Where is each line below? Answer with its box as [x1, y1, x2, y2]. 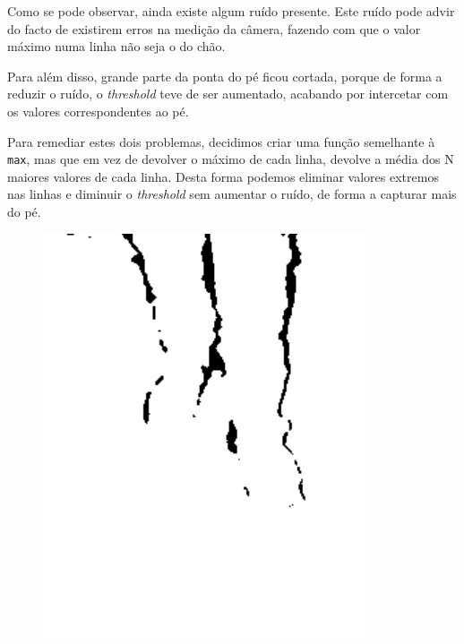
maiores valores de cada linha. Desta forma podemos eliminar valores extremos [7, 167, 439, 185]
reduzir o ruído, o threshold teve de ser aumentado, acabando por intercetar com [7, 84, 449, 103]
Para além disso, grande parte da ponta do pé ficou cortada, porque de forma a [7, 66, 443, 85]
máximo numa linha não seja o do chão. [7, 37, 226, 56]
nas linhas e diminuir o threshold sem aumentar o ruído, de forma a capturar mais [7, 185, 457, 203]
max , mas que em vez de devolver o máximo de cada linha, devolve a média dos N [7, 150, 454, 168]
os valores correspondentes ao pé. [7, 101, 189, 120]
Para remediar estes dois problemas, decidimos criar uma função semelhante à [7, 132, 435, 150]
